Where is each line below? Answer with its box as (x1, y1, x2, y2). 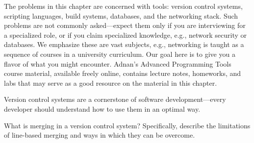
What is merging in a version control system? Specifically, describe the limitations (4, 120, 251, 130)
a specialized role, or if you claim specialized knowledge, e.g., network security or (4, 29, 247, 40)
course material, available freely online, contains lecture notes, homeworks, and (4, 68, 241, 78)
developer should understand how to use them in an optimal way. (4, 103, 201, 114)
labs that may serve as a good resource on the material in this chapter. (4, 77, 217, 88)
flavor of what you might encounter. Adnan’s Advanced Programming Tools (4, 58, 231, 69)
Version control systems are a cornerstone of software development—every (4, 94, 226, 104)
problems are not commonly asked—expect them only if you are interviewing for (4, 20, 246, 30)
